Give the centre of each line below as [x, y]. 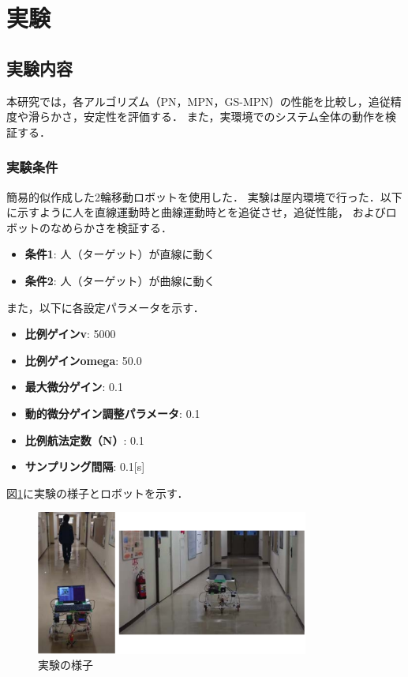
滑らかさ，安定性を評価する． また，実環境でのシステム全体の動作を [206, 117]
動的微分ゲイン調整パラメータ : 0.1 [112, 413]
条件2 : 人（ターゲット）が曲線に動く [120, 280]
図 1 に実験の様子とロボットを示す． [97, 493]
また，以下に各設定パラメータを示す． [105, 307]
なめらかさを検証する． [111, 227]
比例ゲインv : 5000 [70, 334]
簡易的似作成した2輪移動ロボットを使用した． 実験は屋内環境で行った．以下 [204, 196]
